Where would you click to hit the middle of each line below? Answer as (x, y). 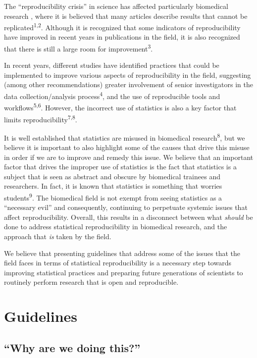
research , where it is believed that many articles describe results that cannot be (126, 16)
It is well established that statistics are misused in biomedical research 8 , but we (125, 137)
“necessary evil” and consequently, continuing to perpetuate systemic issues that (126, 207)
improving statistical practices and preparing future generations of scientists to (124, 272)
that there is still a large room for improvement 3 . (78, 48)
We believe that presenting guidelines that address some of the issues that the (122, 253)
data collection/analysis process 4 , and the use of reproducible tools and (112, 95)
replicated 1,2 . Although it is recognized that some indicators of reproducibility (122, 26)
